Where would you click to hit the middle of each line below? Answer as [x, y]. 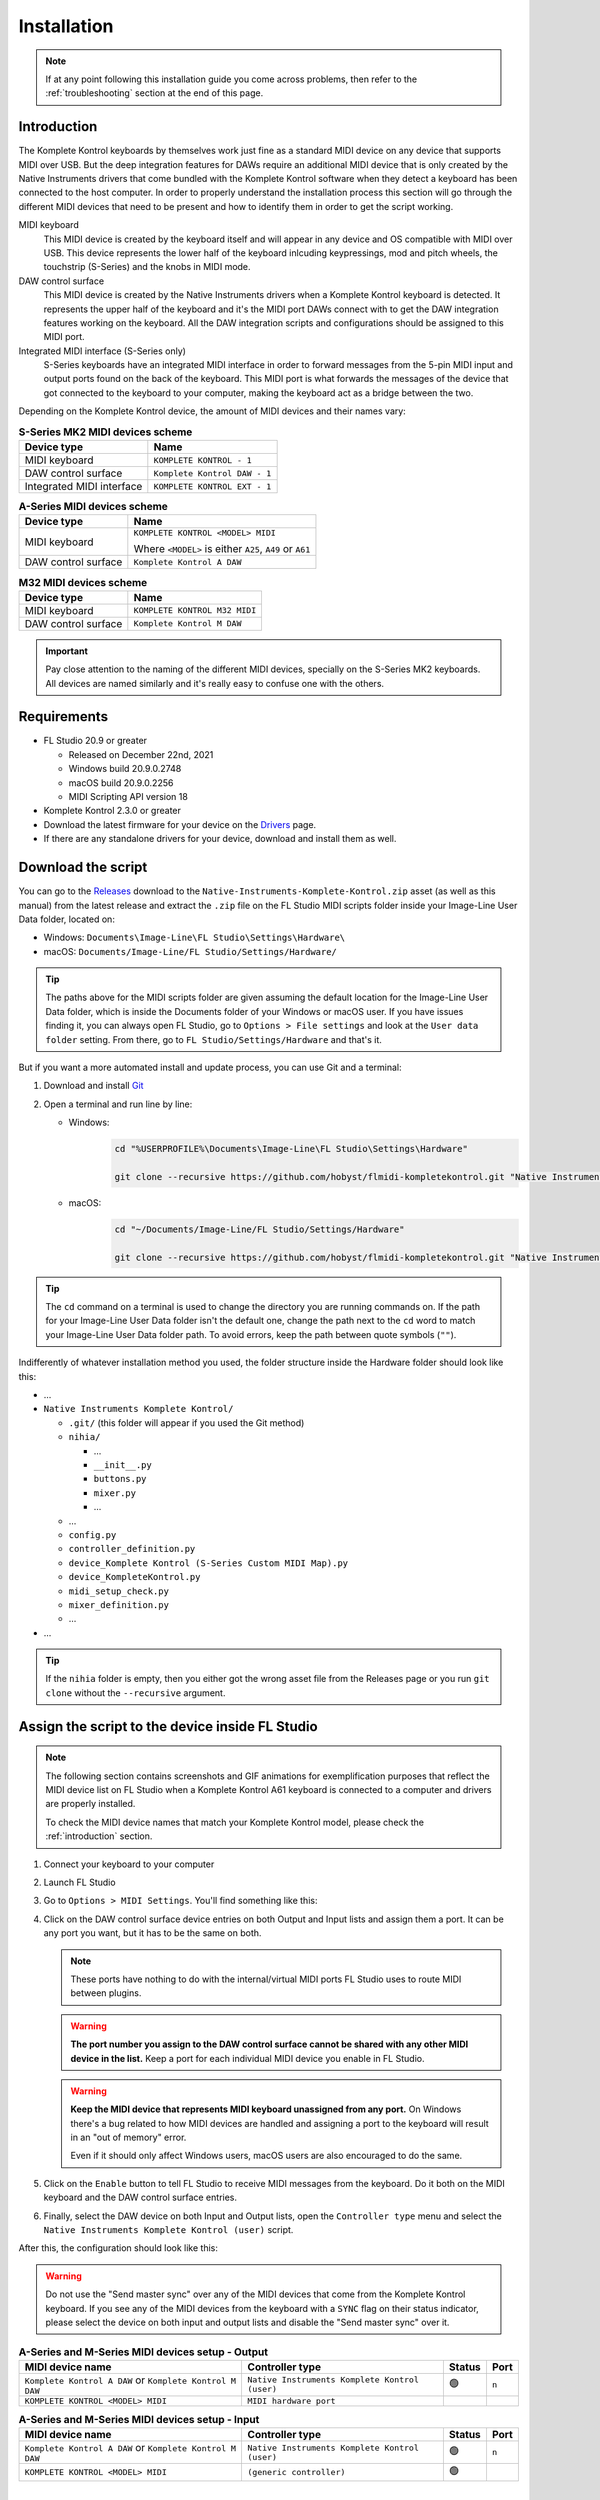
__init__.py [122, 1464]
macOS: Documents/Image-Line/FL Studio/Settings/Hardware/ [190, 951]
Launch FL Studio [79, 1882]
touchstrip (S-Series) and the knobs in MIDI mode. [147, 267]
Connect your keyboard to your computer [129, 1864]
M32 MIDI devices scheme [83, 582]
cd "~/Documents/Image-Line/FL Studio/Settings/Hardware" [259, 1229]
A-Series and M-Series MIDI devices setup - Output [143, 2352]
